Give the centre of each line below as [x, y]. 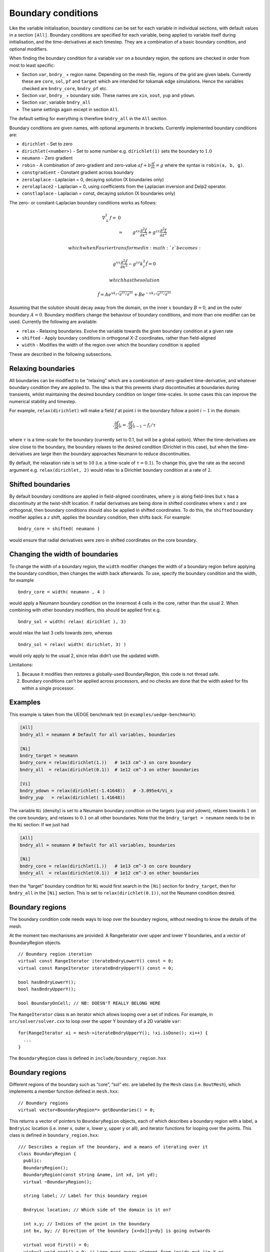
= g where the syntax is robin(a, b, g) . [200, 165]
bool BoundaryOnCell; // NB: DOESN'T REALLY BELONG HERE [89, 1003]
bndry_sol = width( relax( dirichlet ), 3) [72, 621]
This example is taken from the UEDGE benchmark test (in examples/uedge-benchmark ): [103, 714]
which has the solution [134, 280]
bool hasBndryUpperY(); [47, 989]
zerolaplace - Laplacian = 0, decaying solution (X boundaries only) [93, 179]
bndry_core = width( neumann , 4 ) [62, 592]
